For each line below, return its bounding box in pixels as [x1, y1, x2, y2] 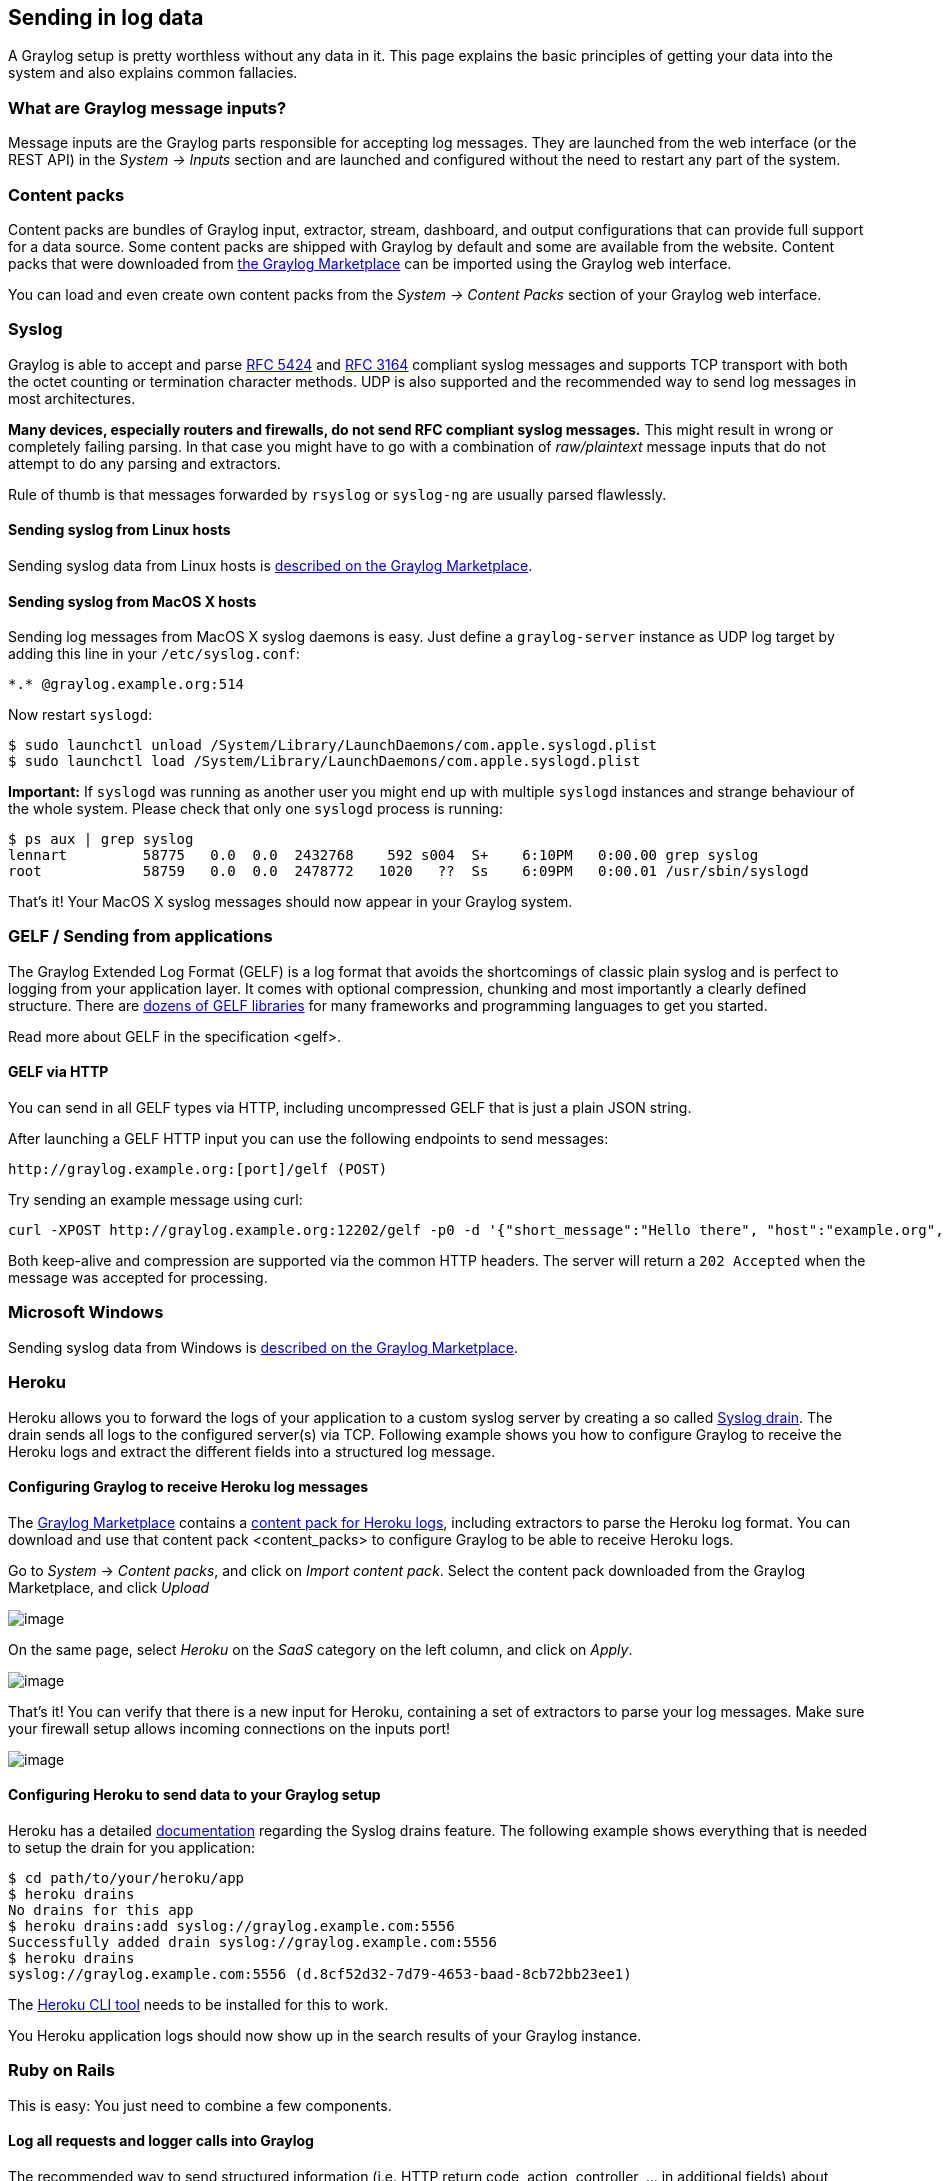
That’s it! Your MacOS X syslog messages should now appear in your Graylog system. [8, 893, 573, 911]
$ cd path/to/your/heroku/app [8, 1870, 245, 1887]
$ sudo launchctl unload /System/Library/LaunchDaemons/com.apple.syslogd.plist [8, 737, 658, 754]
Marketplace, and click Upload [8, 1578, 210, 1596]
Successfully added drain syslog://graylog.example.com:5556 [8, 1934, 497, 1951]
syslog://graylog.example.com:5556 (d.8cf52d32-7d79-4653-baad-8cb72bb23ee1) [8, 1966, 632, 1983]
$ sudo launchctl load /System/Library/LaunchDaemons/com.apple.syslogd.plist [8, 753, 641, 770]
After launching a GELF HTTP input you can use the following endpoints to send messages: [8, 1130, 609, 1148]
